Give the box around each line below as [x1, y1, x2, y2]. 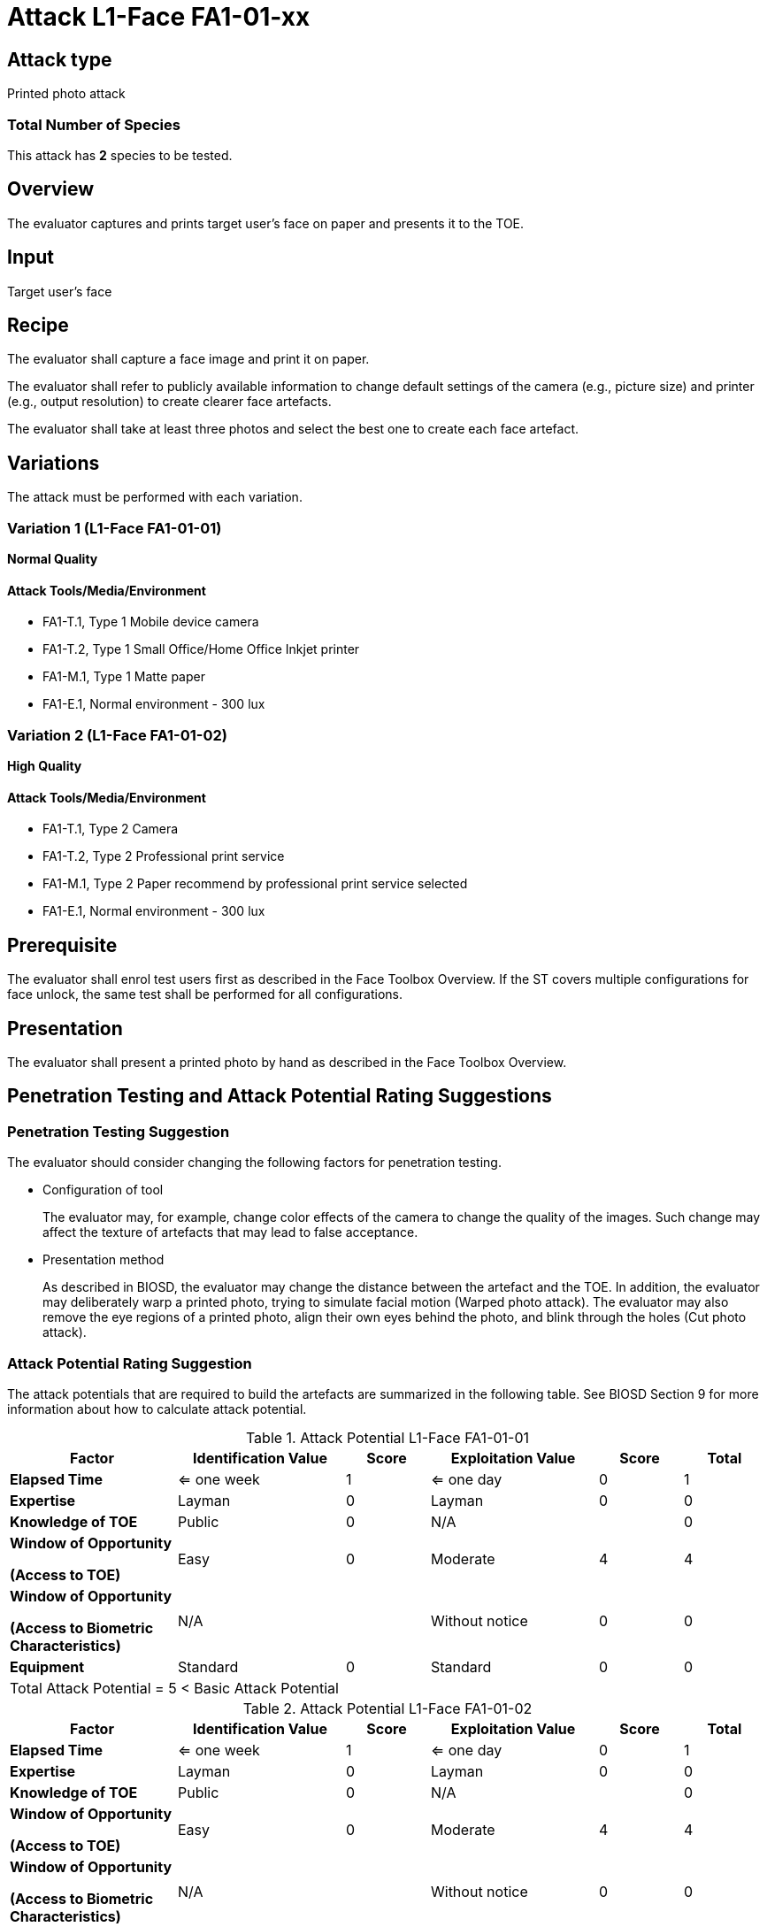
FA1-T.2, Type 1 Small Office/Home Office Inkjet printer [42, 641, 360, 657]
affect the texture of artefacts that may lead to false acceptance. [42, 1225, 418, 1240]
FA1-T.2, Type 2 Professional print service [42, 848, 285, 864]
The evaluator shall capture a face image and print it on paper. [7, 351, 370, 367]
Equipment [10, 1657, 85, 1676]
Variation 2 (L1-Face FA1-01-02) [7, 726, 228, 744]
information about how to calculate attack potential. [7, 1401, 307, 1416]
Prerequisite [7, 933, 118, 956]
